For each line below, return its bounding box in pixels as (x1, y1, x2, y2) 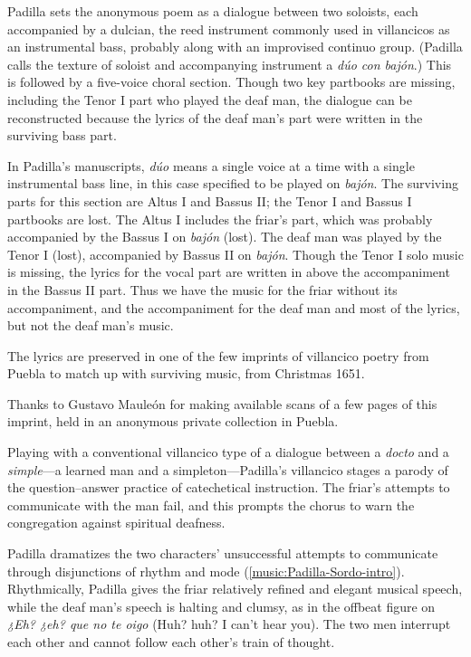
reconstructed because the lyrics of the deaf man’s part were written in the (7, 108, 423, 127)
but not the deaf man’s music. (7, 316, 174, 335)
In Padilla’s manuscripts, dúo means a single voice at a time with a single (7, 156, 415, 175)
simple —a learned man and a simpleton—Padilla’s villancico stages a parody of (7, 460, 448, 479)
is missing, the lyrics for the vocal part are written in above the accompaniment (7, 262, 450, 281)
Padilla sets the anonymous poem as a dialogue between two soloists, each (7, 2, 418, 20)
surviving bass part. (7, 126, 117, 145)
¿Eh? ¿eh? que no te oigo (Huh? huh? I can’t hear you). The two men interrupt (7, 614, 451, 633)
